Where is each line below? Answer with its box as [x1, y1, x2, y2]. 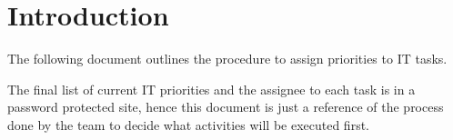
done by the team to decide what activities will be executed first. [7, 115, 369, 134]
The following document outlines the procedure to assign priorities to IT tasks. [7, 49, 448, 68]
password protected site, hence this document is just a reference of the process [7, 97, 444, 116]
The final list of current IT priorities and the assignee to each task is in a [7, 79, 416, 98]
